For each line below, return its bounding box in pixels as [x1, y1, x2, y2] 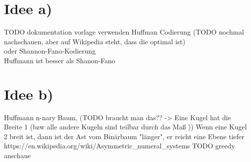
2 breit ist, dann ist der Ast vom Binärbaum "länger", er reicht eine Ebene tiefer [4, 131, 245, 141]
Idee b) [4, 84, 53, 104]
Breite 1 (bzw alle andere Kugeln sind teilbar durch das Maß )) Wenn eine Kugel [4, 122, 247, 132]
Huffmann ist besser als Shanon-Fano [4, 55, 115, 65]
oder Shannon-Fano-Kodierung [4, 46, 96, 56]
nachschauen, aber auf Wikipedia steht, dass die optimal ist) [4, 36, 185, 46]
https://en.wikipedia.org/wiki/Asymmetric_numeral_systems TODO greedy [4, 141, 235, 151]
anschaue [4, 150, 31, 160]
